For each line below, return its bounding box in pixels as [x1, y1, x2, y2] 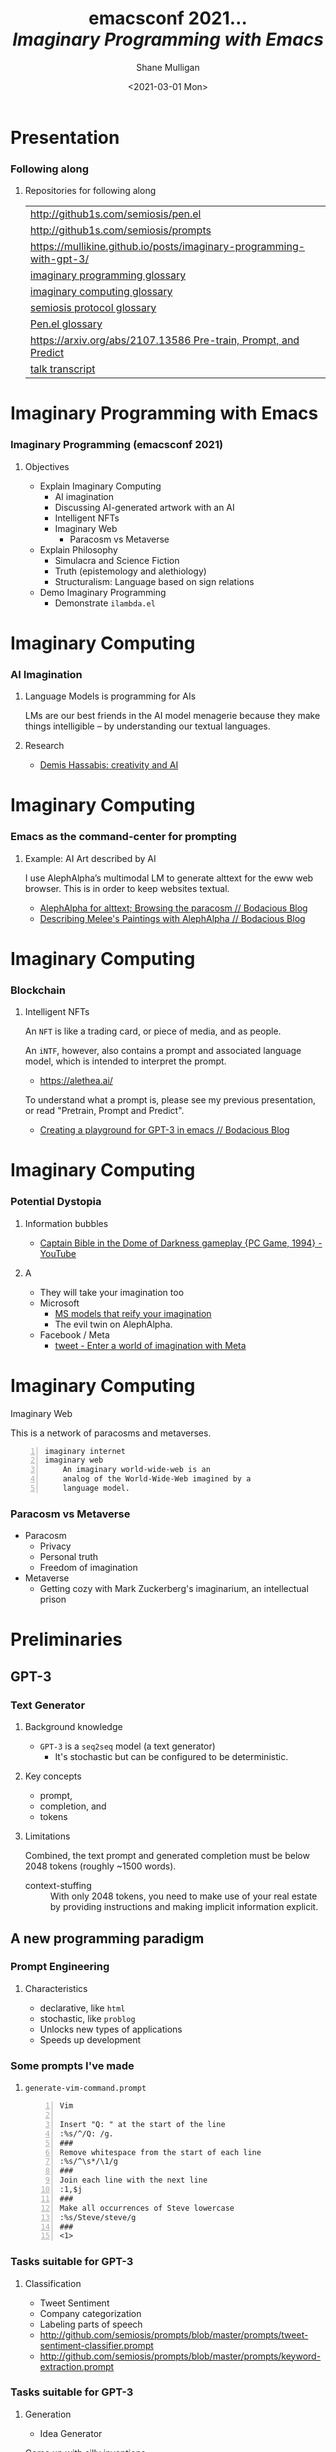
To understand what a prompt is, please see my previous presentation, [24, 1094, 316, 1106]
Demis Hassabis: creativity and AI [39, 759, 179, 771]
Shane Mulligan [136, 61, 200, 73]
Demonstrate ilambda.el [54, 597, 156, 609]
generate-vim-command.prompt [24, 2083, 147, 2094]
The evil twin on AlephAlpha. [54, 1318, 173, 1330]
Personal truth [39, 1551, 99, 1563]
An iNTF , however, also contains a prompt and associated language [24, 1045, 302, 1057]
